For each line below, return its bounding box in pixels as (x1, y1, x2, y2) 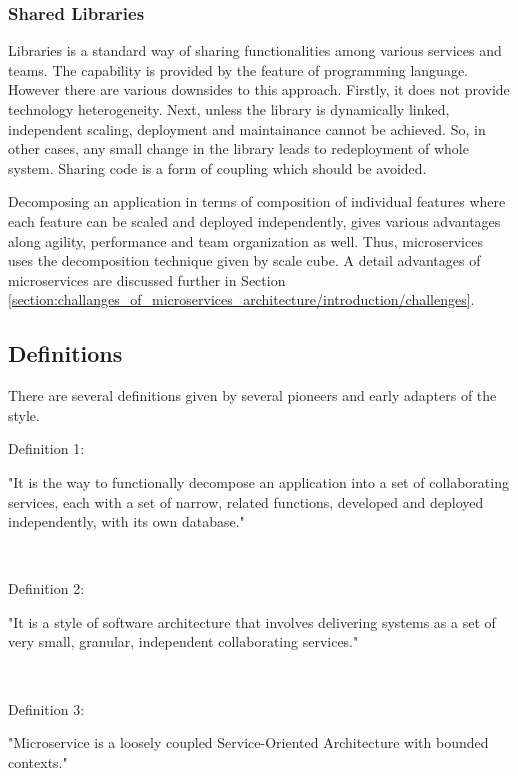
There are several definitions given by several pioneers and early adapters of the (8, 385, 497, 406)
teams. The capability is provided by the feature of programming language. (8, 59, 468, 80)
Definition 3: (8, 698, 85, 719)
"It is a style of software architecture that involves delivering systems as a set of (8, 611, 496, 632)
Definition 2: (8, 578, 85, 599)
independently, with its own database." (8, 511, 245, 532)
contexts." (8, 751, 68, 772)
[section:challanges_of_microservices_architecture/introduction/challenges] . (8, 289, 475, 310)
